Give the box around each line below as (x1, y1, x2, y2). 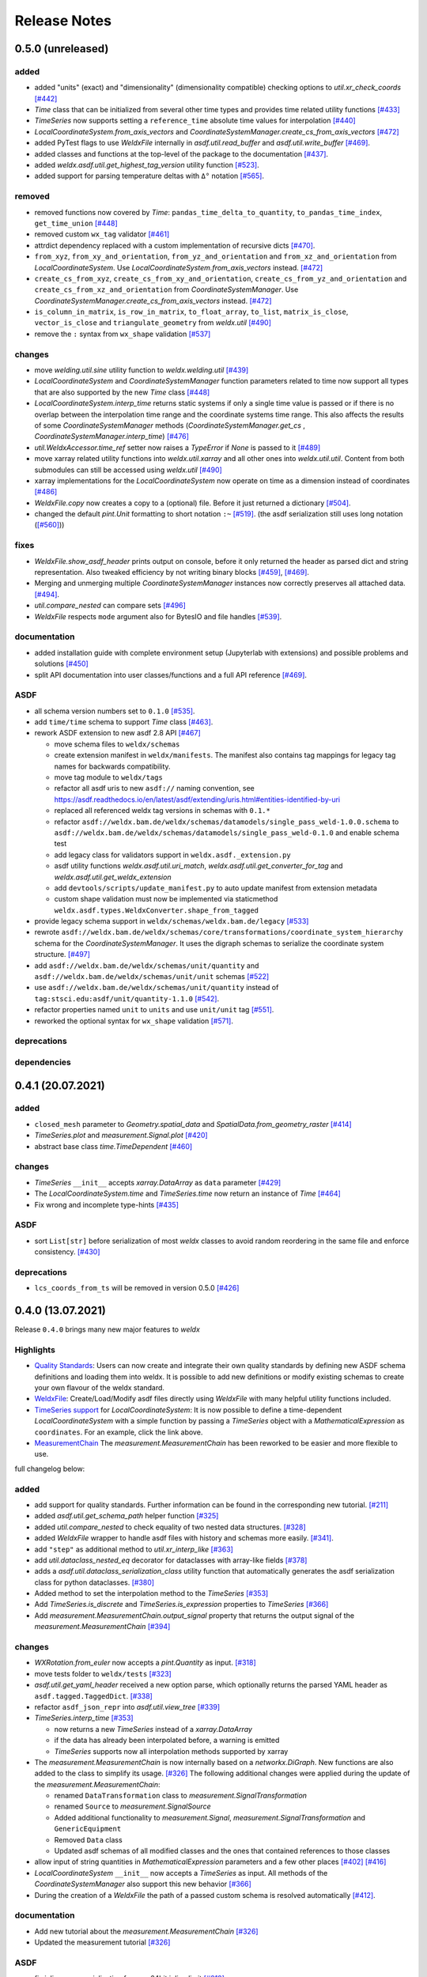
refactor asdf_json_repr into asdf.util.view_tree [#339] (34, 1702, 221, 1711)
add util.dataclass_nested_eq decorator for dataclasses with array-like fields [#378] (34, 1555, 308, 1565)
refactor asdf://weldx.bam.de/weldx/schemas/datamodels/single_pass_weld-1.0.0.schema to (54, 817, 399, 826)
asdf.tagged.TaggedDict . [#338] (34, 1691, 153, 1700)
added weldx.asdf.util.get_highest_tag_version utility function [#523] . (34, 161, 260, 170)
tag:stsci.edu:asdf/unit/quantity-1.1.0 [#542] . (34, 993, 220, 1004)
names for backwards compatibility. (54, 762, 171, 771)
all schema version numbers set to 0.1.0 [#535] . (34, 706, 195, 716)
